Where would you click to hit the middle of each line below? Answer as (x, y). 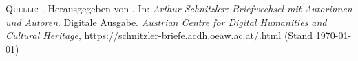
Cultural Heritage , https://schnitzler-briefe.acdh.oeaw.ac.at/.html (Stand (159, 35)
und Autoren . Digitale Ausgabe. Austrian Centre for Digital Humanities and (166, 22)
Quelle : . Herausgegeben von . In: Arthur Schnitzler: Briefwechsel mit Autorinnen (179, 8)
